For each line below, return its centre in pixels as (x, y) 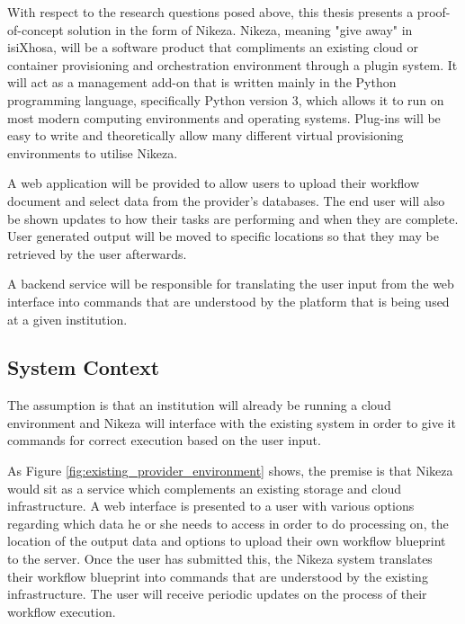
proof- (434, 12)
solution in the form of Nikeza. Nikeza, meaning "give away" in (240, 29)
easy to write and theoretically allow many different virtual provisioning (206, 135)
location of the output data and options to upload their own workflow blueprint (227, 541)
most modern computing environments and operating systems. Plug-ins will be (224, 117)
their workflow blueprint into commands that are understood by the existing (218, 576)
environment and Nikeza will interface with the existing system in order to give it (232, 422)
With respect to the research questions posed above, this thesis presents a (210, 12)
